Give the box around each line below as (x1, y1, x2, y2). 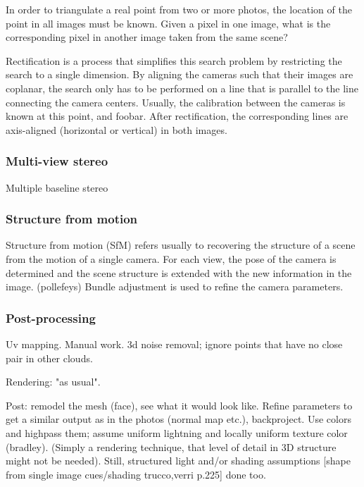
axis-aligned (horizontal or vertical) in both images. (6, 122, 227, 137)
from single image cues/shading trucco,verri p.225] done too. (6, 467, 266, 481)
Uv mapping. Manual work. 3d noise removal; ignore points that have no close (6, 336, 343, 351)
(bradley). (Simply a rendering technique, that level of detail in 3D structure (6, 439, 337, 454)
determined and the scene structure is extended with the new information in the (6, 265, 352, 280)
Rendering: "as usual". (6, 374, 101, 389)
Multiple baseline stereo (6, 180, 108, 195)
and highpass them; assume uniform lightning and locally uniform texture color (6, 425, 348, 440)
